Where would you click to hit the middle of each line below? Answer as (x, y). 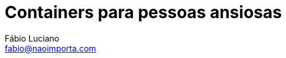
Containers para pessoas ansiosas (143, 12)
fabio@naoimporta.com (51, 48)
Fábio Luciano (32, 38)
